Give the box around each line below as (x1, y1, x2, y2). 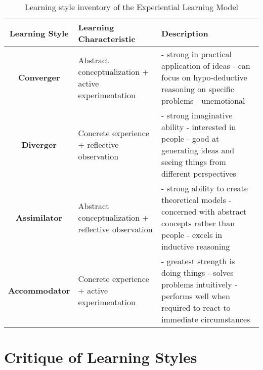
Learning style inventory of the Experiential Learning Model (25, 1, 238, 13)
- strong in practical (161, 48, 232, 60)
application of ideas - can (161, 60, 250, 71)
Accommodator (8, 284, 70, 296)
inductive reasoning (161, 240, 230, 252)
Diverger (21, 138, 57, 150)
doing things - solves (161, 267, 234, 278)
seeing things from (161, 156, 226, 168)
